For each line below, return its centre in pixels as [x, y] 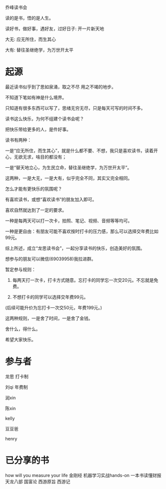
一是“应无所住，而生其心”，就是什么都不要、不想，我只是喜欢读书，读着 [79, 150]
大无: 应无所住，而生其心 [30, 39]
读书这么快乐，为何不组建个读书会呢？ [44, 119]
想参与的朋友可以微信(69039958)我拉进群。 [50, 259]
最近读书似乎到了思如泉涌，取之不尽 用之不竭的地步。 [60, 87]
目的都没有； [53, 157]
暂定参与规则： [20, 269]
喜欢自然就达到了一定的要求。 [36, 210]
